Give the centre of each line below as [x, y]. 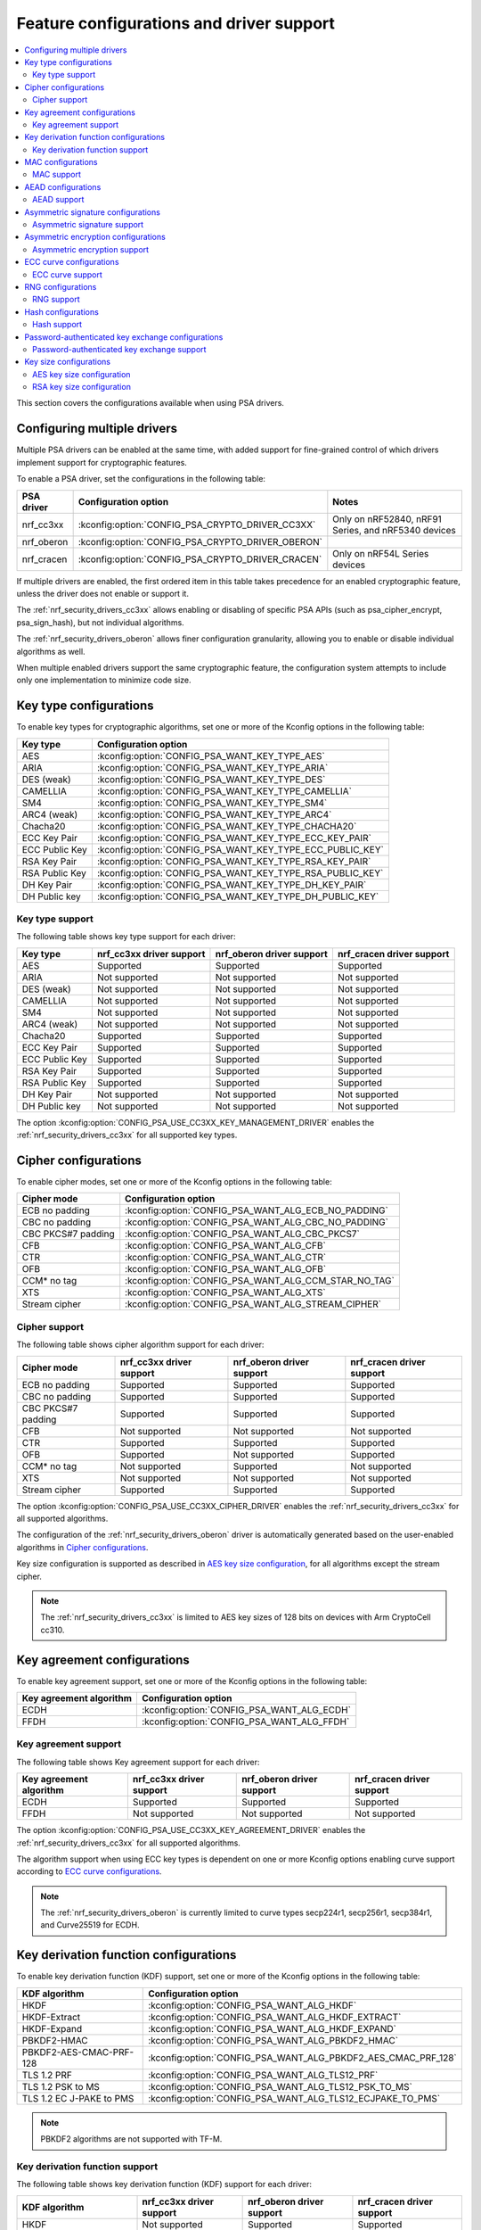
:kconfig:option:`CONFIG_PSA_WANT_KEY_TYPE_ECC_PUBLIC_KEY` [240, 849]
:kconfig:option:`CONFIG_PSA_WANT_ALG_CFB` [226, 1246]
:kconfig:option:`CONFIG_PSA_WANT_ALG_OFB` [226, 1269]
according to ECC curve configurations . [89, 1871]
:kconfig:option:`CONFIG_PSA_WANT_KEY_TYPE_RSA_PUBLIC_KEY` [240, 872]
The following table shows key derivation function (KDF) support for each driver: [164, 2185]
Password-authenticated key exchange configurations [124, 337]
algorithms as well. [51, 651]
